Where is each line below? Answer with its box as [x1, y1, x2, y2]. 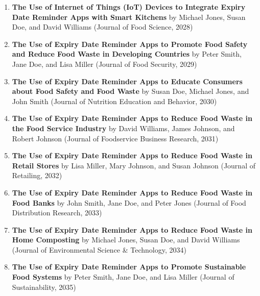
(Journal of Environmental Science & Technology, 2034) [12, 244, 186, 255]
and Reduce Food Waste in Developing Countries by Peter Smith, [12, 48, 242, 59]
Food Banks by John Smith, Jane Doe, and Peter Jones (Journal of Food [12, 197, 246, 208]
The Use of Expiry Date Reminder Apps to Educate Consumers [12, 76, 243, 86]
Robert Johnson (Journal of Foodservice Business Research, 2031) [12, 133, 219, 143]
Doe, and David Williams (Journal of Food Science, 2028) [12, 21, 193, 32]
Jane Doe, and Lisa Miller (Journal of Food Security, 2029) [12, 58, 197, 69]
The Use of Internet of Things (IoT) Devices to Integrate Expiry [12, 2, 246, 12]
